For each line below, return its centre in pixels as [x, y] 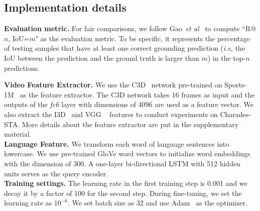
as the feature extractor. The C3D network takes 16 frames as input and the [137, 94]
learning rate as [28, 203]
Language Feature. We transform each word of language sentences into [117, 143]
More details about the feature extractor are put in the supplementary [130, 124]
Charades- [236, 114]
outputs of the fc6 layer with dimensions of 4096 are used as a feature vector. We [129, 104]
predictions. [22, 68]
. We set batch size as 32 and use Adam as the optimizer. [158, 203]
